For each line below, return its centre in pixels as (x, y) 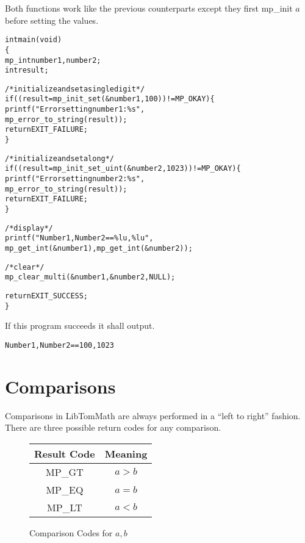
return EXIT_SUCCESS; (47, 296)
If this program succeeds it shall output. (80, 325)
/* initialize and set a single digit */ (75, 89)
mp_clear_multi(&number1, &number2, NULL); (90, 277)
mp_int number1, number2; (53, 60)
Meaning (126, 453)
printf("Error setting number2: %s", (75, 179)
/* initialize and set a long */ (60, 158)
